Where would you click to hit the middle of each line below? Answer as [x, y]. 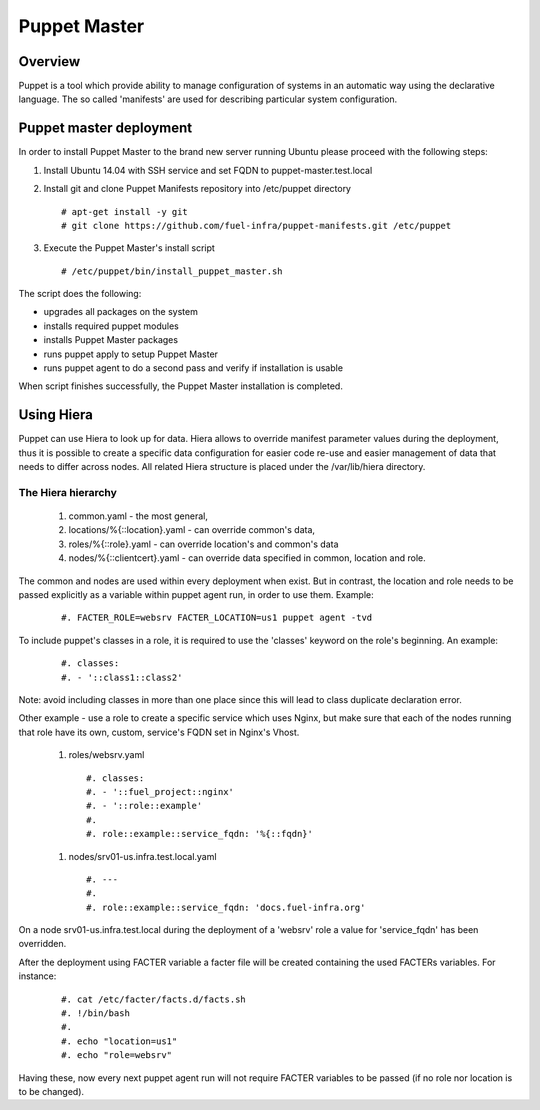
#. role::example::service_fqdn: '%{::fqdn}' [200, 834]
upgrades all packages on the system [121, 312]
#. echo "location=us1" [119, 1041]
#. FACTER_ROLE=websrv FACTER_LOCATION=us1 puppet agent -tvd [217, 618]
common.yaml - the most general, [138, 516]
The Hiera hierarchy [67, 492]
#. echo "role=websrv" [117, 1055]
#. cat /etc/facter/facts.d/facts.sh [154, 999]
